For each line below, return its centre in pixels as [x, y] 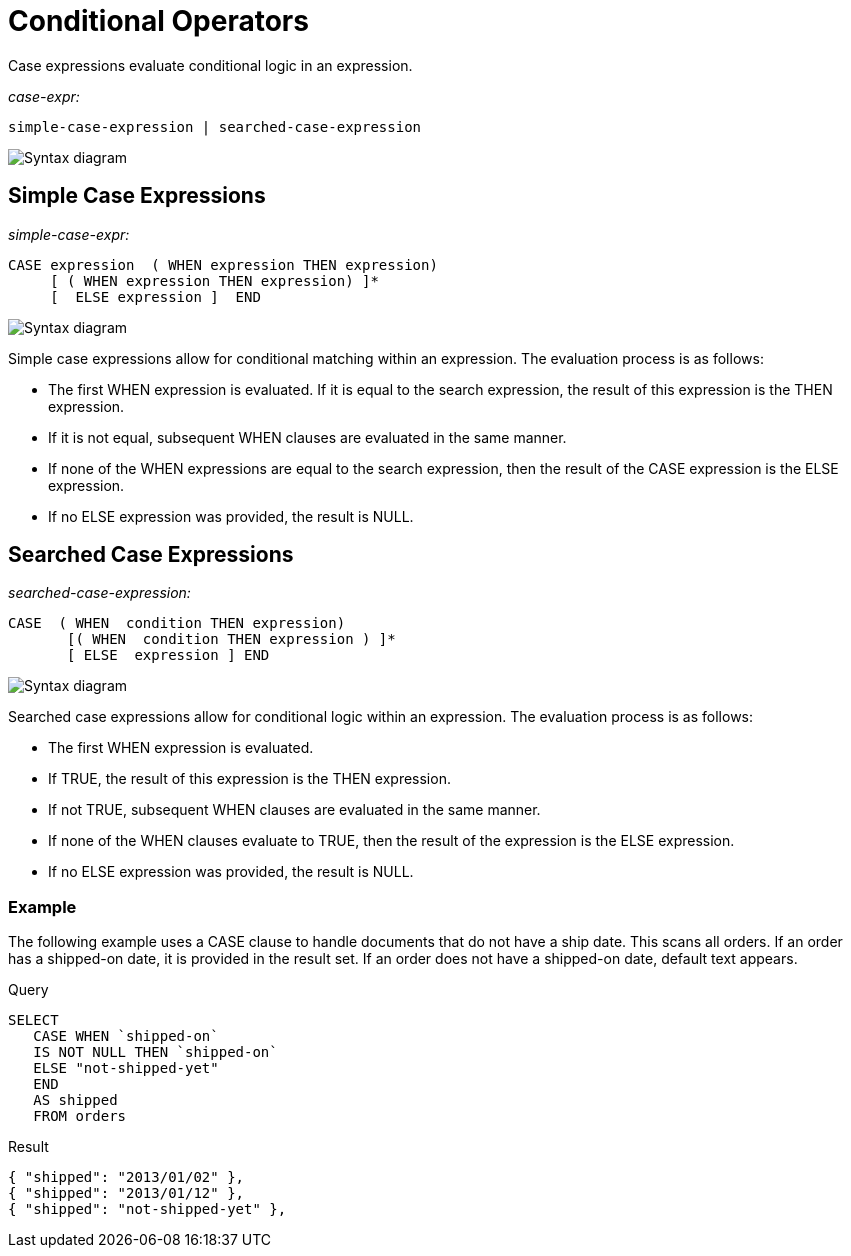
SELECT [33, 1020]
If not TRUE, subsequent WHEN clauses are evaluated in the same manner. [294, 810]
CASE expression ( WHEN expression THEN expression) [223, 264]
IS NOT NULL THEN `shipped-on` [155, 1052]
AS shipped [75, 1100]
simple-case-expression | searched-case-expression [215, 126]
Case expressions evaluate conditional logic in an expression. [210, 65]
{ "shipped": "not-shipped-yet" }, [147, 1209]
